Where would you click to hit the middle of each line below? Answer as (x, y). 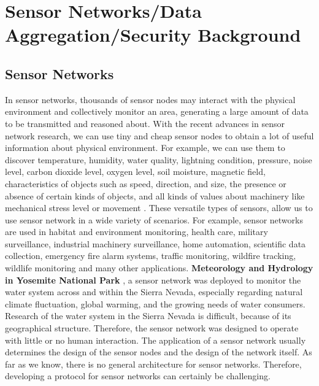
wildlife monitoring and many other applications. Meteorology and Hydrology (159, 268)
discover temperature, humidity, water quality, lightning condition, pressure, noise (159, 159)
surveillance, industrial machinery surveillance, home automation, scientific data (156, 243)
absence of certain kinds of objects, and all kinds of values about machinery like (155, 195)
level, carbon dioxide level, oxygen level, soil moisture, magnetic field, (135, 172)
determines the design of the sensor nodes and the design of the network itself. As (159, 352)
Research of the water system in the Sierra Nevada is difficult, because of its (148, 316)
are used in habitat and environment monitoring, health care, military (136, 232)
